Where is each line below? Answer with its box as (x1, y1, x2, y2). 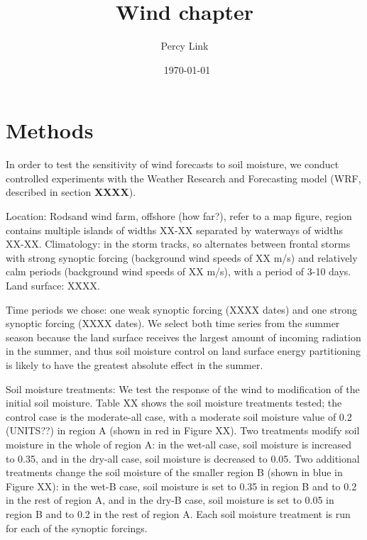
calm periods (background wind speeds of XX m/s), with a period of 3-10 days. (6, 264, 351, 279)
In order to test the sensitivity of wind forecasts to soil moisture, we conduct (6, 157, 339, 172)
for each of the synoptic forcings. (6, 520, 148, 535)
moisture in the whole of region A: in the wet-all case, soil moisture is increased (6, 436, 352, 451)
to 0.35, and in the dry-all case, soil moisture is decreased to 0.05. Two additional (6, 451, 360, 465)
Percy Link (160, 38, 209, 53)
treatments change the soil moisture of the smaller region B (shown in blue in (6, 465, 343, 480)
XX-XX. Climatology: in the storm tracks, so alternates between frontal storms (6, 236, 351, 251)
